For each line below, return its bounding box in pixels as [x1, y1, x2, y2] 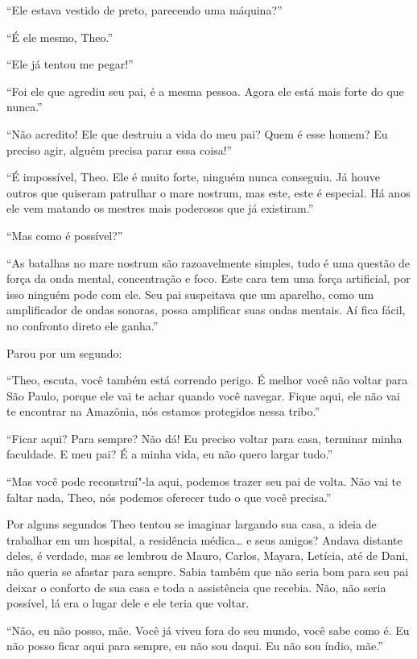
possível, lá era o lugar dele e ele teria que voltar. [6, 595, 250, 611]
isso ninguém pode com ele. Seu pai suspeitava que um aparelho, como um [6, 285, 374, 302]
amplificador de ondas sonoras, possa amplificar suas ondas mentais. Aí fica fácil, [6, 301, 406, 318]
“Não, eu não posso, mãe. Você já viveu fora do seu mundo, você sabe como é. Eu [6, 621, 410, 638]
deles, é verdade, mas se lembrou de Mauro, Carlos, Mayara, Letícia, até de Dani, [6, 547, 409, 564]
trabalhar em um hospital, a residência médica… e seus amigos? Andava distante [6, 531, 403, 548]
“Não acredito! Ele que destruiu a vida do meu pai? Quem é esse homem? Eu [6, 125, 388, 142]
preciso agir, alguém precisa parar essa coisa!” [6, 141, 233, 158]
